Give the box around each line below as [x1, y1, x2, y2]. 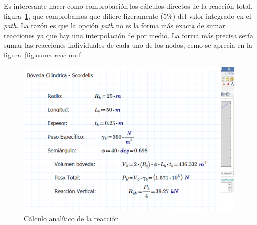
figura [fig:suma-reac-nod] [4, 49, 82, 59]
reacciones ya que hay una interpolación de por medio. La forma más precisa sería [4, 30, 253, 40]
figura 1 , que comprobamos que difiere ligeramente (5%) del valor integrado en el [4, 10, 251, 21]
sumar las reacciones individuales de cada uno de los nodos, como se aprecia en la [4, 40, 252, 50]
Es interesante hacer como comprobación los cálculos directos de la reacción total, [4, 1, 253, 11]
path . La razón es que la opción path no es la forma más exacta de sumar [4, 20, 225, 31]
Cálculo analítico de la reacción [24, 213, 119, 223]
